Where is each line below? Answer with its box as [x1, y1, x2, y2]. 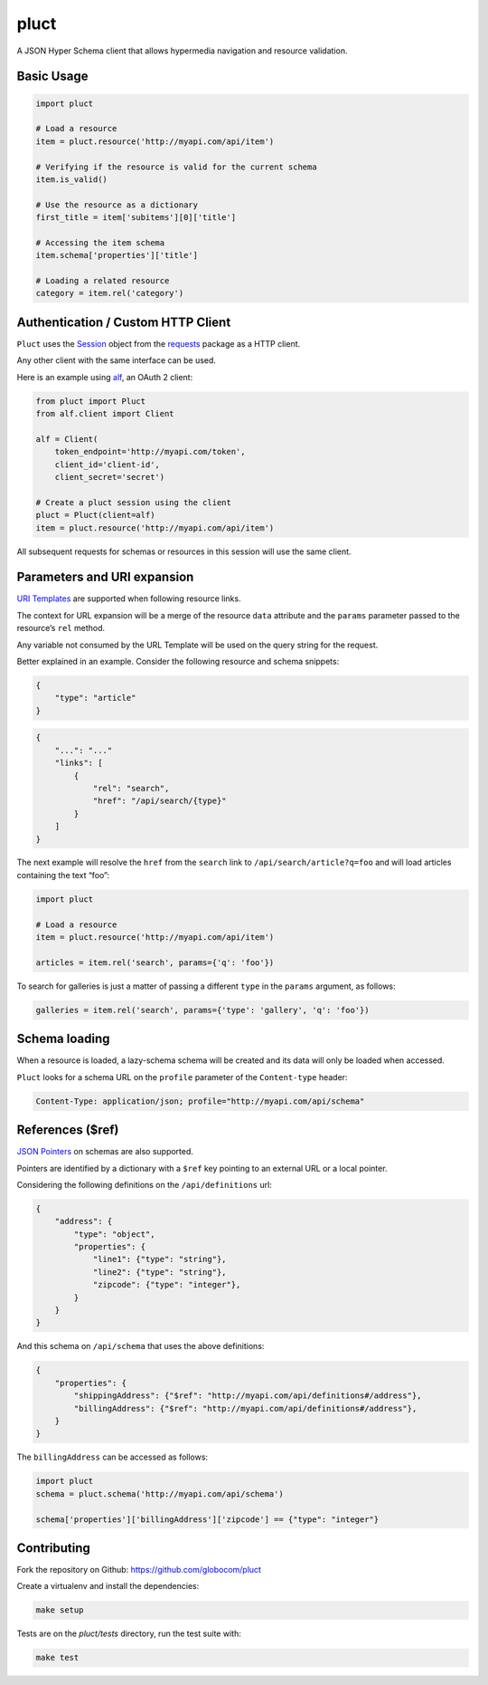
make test [35, 1652, 80, 1663]
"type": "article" [54, 693, 136, 704]
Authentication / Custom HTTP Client [16, 314, 231, 330]
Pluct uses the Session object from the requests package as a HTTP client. [16, 338, 301, 349]
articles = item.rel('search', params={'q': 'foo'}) [35, 957, 275, 968]
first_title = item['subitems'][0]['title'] [35, 213, 237, 223]
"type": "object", [73, 1229, 155, 1240]
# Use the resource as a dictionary [35, 199, 199, 210]
